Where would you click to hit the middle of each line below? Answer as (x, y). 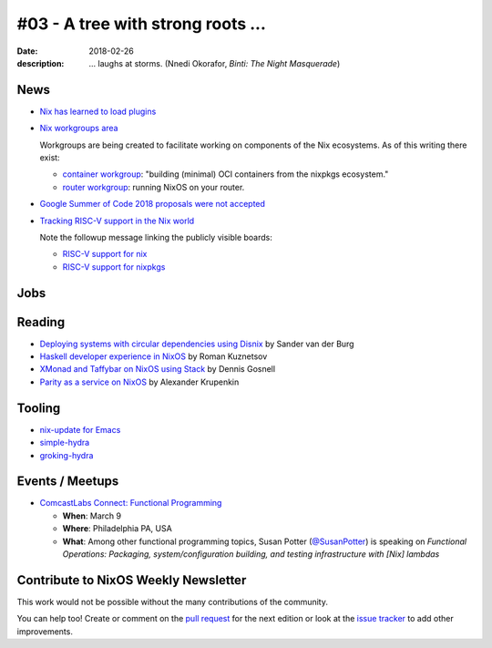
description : (41, 63)
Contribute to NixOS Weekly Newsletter (132, 580)
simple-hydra (65, 443)
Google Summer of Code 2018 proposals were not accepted (153, 204)
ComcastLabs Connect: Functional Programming (131, 503)
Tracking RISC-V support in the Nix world (117, 221)
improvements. (45, 631)
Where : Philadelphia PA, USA (117, 529)
